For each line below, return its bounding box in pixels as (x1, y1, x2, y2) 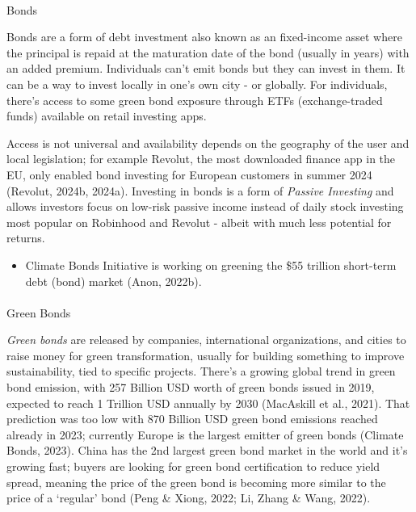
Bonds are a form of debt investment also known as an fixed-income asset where (6, 28, 402, 45)
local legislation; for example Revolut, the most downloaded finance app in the (6, 150, 396, 167)
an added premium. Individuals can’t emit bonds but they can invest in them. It (6, 60, 405, 77)
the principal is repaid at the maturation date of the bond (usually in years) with (6, 44, 410, 61)
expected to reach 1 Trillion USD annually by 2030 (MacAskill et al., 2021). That (6, 394, 410, 411)
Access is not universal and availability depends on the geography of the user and (6, 134, 410, 151)
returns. (6, 229, 45, 246)
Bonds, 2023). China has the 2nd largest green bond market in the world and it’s (6, 442, 408, 459)
